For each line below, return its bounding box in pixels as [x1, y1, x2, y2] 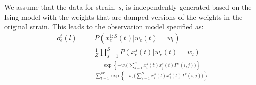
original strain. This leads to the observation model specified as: [4, 21, 204, 32]
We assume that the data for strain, [4, 2, 116, 12]
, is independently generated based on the [121, 2, 252, 12]
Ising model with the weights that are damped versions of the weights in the [4, 11, 243, 22]
